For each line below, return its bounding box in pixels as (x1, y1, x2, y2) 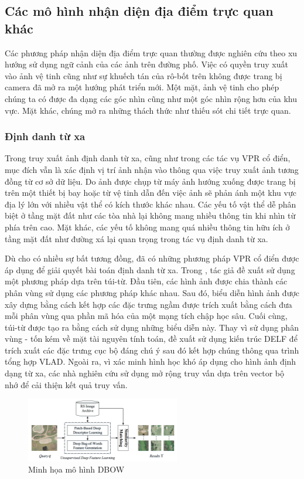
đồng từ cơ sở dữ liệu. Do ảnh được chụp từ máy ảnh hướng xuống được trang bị (5, 175, 296, 187)
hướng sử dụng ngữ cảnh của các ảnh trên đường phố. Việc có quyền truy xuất (5, 58, 288, 70)
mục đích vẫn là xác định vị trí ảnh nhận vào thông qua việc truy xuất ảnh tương (5, 163, 299, 175)
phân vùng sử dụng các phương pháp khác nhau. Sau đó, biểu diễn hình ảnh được (5, 286, 300, 298)
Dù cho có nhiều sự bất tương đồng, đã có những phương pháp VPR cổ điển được (5, 252, 299, 264)
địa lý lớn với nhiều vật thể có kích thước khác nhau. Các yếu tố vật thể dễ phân (5, 198, 296, 210)
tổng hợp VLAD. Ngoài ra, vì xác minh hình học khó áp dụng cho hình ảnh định (5, 355, 296, 368)
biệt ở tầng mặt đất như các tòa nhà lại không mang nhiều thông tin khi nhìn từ (5, 209, 296, 222)
